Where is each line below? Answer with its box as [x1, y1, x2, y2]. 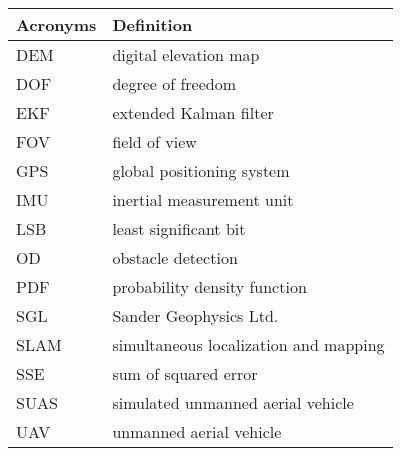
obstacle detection [112, 246, 238, 269]
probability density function [112, 275, 307, 298]
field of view [112, 130, 197, 153]
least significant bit [112, 217, 246, 240]
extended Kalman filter [112, 101, 274, 124]
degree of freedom [112, 72, 237, 95]
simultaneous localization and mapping [112, 333, 385, 356]
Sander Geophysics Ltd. [112, 304, 279, 327]
